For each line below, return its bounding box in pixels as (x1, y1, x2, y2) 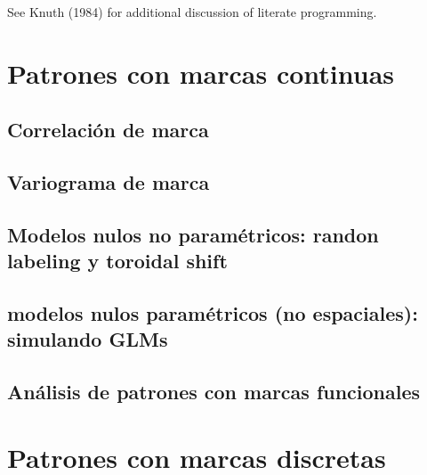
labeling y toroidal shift (7, 247, 228, 274)
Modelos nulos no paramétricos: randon (7, 220, 379, 248)
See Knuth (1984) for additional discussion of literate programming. (7, 3, 377, 20)
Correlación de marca (7, 116, 209, 143)
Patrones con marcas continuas (7, 54, 395, 91)
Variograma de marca (7, 168, 210, 196)
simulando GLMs (7, 325, 168, 353)
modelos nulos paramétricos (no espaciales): (7, 299, 418, 327)
